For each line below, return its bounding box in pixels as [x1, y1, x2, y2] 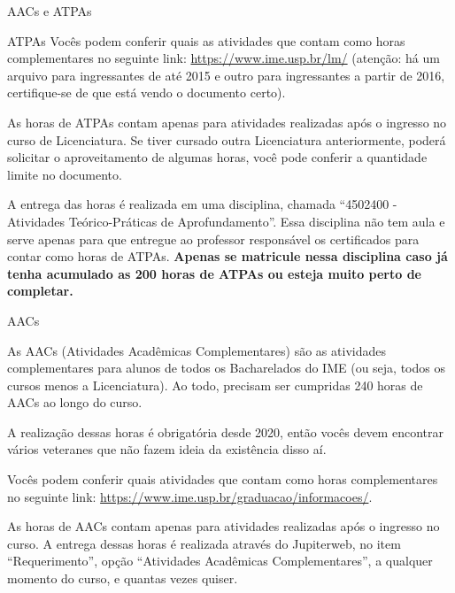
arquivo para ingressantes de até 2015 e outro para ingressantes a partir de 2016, [7, 65, 445, 84]
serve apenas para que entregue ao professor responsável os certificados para [7, 229, 420, 248]
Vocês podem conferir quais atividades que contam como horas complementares [7, 470, 438, 489]
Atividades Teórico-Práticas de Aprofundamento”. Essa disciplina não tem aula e [7, 212, 445, 230]
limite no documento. [7, 165, 122, 183]
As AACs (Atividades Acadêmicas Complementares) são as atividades [7, 341, 386, 359]
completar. [7, 281, 73, 300]
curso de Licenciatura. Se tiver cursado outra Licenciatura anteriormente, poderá [7, 130, 446, 149]
